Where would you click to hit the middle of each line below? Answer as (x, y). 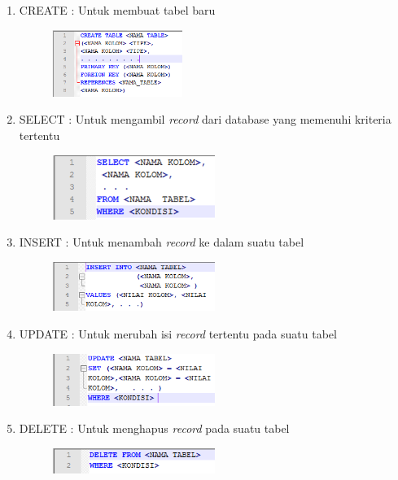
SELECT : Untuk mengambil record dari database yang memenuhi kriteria (205, 119)
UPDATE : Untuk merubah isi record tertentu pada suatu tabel (178, 334)
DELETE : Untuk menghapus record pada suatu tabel (154, 428)
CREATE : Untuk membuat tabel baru (117, 10)
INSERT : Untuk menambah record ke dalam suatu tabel (162, 242)
